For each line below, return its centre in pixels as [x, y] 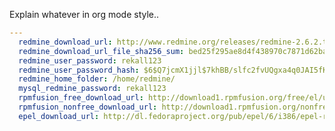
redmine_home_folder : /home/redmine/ [97, 79]
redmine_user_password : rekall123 [90, 60]
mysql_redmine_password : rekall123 [92, 89]
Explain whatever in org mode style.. [84, 14]
